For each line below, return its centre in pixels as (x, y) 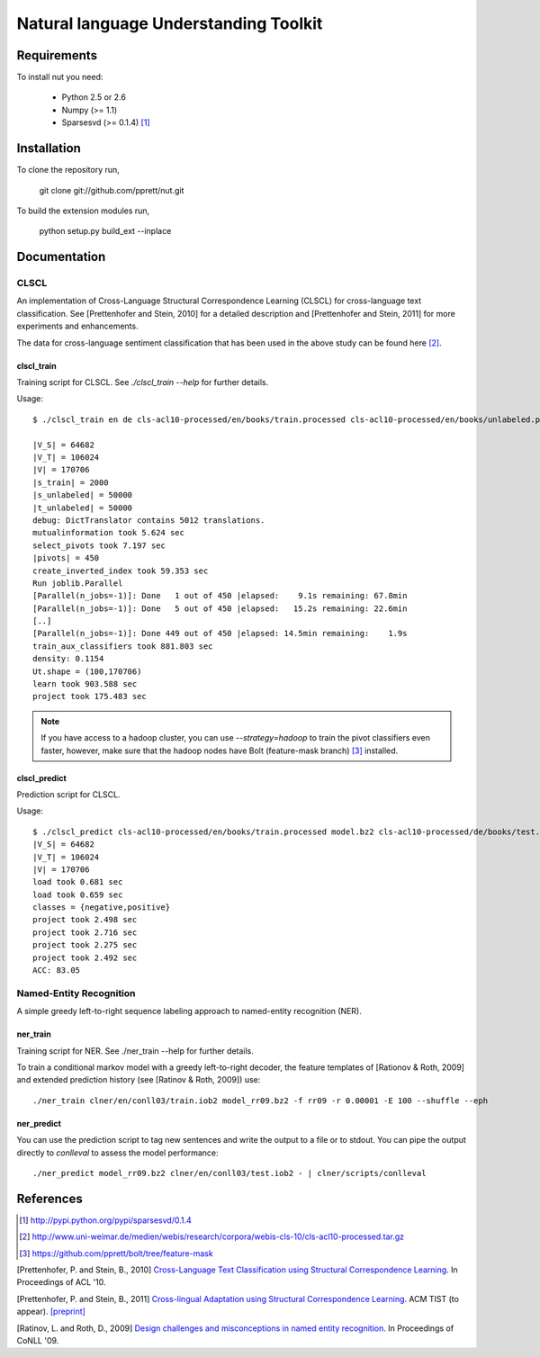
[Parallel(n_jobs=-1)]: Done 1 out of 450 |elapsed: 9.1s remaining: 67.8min (220, 596)
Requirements (57, 55)
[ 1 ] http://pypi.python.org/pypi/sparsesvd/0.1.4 (106, 1220)
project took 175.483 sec (90, 696)
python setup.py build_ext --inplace (105, 231)
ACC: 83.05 (57, 971)
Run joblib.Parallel (78, 583)
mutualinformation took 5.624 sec (108, 533)
